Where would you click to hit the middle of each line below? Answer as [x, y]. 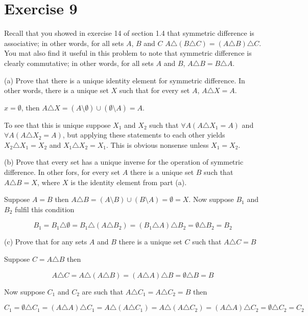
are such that [103, 291]
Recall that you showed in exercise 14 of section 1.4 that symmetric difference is [129, 33]
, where [49, 182]
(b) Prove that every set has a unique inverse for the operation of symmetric [124, 162]
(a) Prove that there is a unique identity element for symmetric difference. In [125, 80]
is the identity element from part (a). [129, 182]
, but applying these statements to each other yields [144, 135]
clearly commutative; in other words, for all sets [79, 63]
